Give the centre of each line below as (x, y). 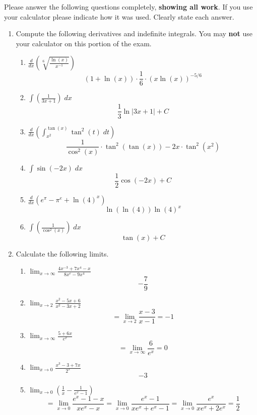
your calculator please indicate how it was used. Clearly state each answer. (119, 16)
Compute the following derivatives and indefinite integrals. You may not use (134, 33)
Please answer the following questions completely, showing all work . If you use (128, 7)
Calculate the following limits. (62, 254)
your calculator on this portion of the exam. (84, 43)
